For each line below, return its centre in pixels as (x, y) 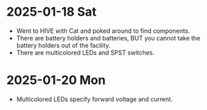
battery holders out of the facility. (63, 45)
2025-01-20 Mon (56, 80)
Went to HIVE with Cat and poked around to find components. (103, 31)
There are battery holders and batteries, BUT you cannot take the (108, 38)
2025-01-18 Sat (52, 12)
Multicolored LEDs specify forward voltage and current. (95, 99)
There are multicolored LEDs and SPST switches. (85, 53)
